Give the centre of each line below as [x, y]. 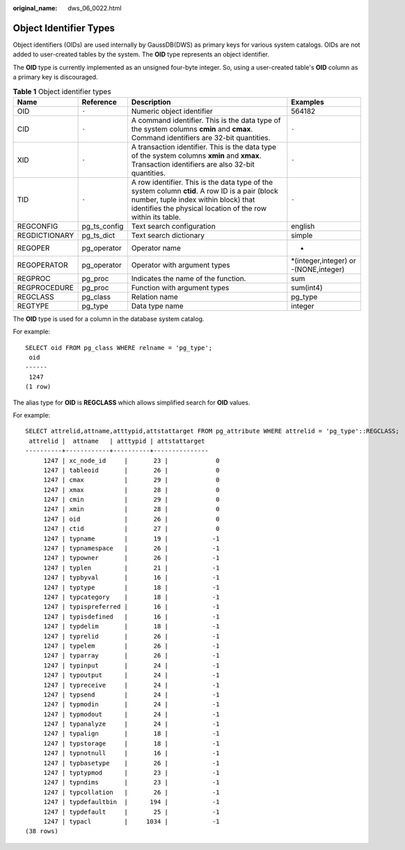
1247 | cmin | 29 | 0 [132, 500]
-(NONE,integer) [318, 269]
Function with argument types [180, 287]
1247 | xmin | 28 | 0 [132, 509]
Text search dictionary [168, 235]
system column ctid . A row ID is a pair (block [205, 190]
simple [302, 235]
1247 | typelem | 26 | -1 [132, 646]
